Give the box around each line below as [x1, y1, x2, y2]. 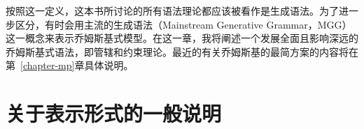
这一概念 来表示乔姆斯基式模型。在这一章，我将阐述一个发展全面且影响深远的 [6, 31, 358, 45]
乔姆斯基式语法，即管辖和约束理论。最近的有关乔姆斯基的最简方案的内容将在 [6, 44, 358, 59]
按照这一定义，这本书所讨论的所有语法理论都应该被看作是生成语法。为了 [6, 3, 339, 17]
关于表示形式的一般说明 [6, 99, 222, 128]
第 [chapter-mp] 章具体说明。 [6, 58, 134, 73]
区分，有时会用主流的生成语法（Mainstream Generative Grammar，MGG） [15, 17, 352, 31]
